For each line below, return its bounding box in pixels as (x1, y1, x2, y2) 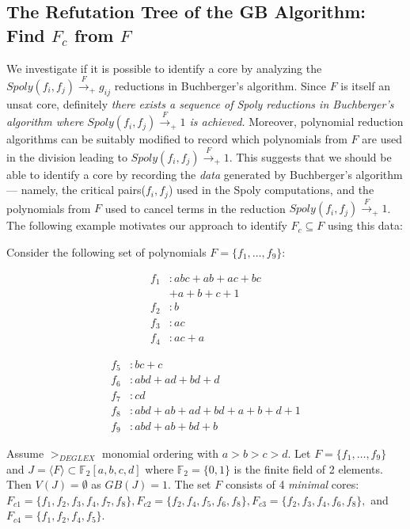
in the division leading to (6, 148, 127, 165)
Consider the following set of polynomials (6, 244, 207, 260)
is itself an (340, 77, 391, 93)
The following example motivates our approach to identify (6, 217, 287, 234)
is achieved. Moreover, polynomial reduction (189, 113, 404, 130)
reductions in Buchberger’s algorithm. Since (114, 77, 326, 93)
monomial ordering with (102, 444, 219, 461)
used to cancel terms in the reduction (104, 200, 286, 216)
